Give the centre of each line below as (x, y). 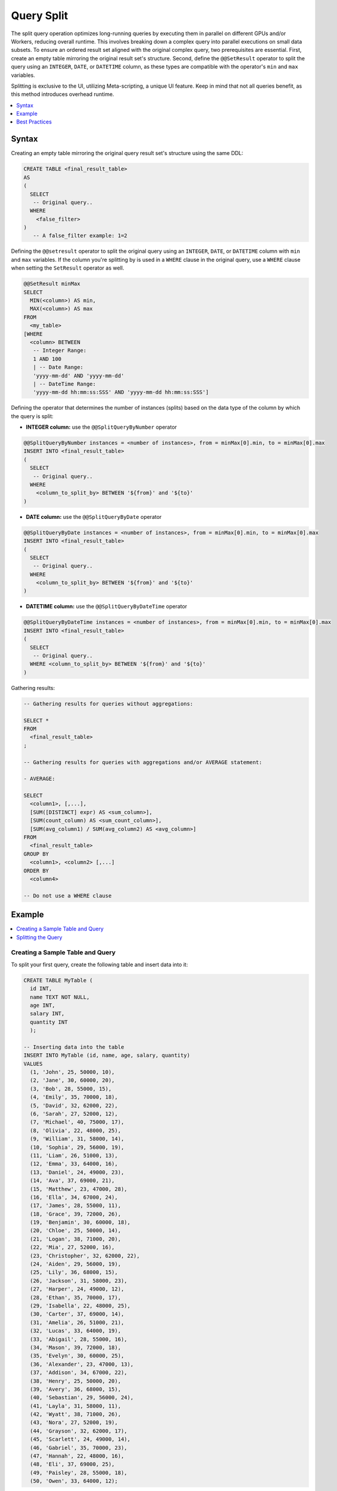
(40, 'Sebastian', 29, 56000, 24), (82, 1398)
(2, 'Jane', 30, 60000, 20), (73, 1080)
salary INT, (47, 1014)
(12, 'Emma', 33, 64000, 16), (74, 1164)
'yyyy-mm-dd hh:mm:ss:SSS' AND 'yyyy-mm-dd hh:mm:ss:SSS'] (121, 392)
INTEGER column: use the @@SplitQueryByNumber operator (102, 427)
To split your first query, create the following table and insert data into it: (99, 964)
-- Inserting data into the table (74, 1047)
